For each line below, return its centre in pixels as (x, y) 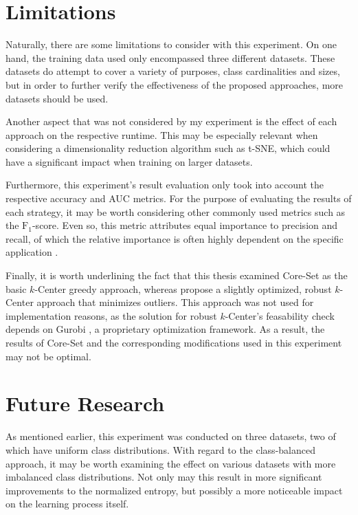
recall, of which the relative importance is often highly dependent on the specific (175, 238)
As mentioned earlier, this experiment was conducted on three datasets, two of (171, 436)
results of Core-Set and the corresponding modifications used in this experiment (174, 342)
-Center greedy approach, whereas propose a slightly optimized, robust (183, 288)
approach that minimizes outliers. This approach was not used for (175, 302)
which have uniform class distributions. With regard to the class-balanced (160, 449)
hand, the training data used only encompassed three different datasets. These (170, 57)
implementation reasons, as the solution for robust (111, 315)
